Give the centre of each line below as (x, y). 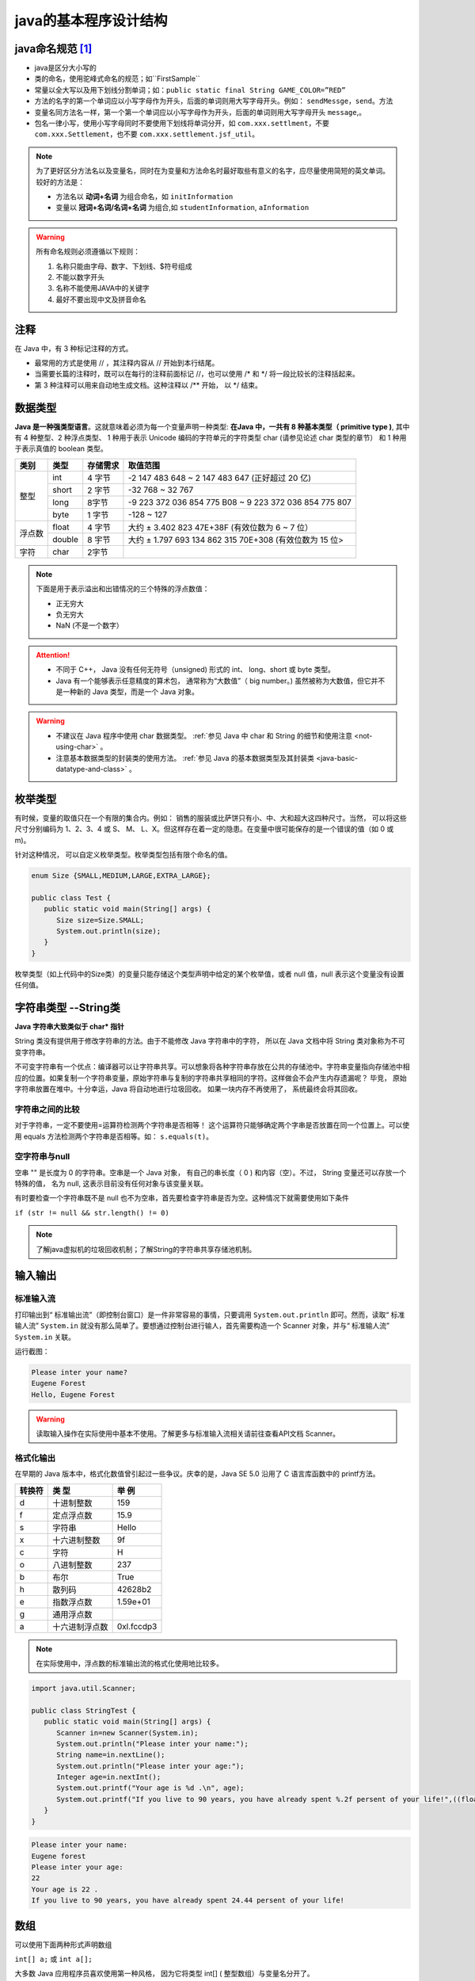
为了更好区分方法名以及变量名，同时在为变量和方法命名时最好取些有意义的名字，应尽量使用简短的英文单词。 (213, 171)
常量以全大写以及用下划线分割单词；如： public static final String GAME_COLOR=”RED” (190, 90)
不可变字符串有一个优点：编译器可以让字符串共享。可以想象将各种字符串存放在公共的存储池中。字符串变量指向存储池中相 (212, 1067)
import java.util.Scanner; (84, 1688)
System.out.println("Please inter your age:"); (150, 1766)
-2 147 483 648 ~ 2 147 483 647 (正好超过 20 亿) (220, 478)
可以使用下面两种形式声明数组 (63, 1945)
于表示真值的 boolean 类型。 (61, 448)
